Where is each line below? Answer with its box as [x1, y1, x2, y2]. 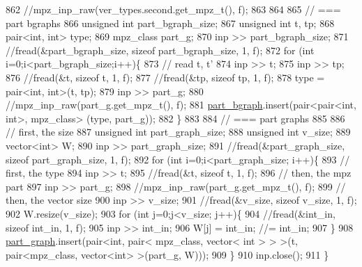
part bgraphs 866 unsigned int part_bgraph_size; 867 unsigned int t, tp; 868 [6, 15, 335, 30]
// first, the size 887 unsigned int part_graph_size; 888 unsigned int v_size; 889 [6, 124, 351, 139]
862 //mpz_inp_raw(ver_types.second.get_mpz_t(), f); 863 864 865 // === [6, 2, 341, 16]
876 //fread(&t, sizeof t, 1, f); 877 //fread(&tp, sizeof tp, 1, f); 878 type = [6, 70, 325, 84]
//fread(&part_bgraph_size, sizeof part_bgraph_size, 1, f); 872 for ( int [6, 42, 315, 57]
